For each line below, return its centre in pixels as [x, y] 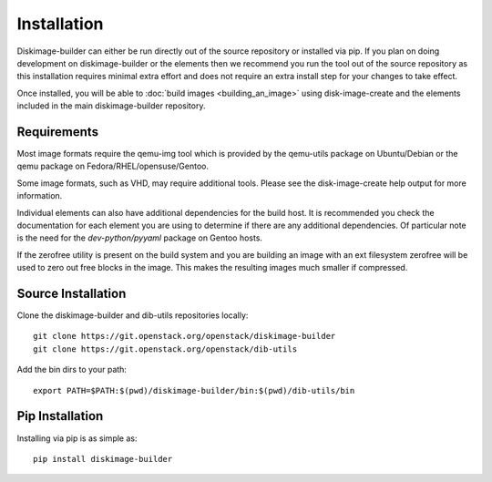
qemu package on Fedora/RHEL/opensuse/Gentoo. [113, 166]
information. [40, 196]
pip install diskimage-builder [103, 459]
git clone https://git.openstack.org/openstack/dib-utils [165, 349]
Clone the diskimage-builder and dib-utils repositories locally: [133, 315]
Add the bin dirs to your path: [72, 370]
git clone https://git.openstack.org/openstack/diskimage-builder [184, 336]
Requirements [58, 132]
